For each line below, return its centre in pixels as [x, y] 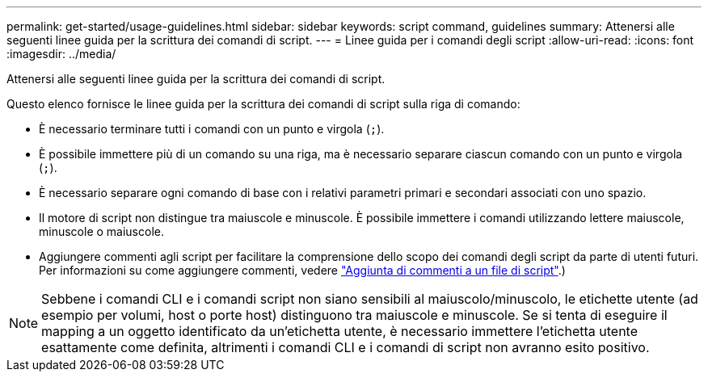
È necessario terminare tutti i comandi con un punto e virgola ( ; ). [212, 129]
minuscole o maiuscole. [101, 231]
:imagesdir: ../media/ [61, 54]
